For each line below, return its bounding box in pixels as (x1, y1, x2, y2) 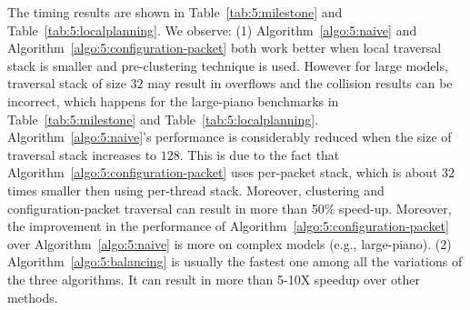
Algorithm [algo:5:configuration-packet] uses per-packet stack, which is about (7, 163, 438, 182)
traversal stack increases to (7, 145, 157, 164)
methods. (7, 287, 58, 306)
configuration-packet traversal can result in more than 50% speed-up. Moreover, (7, 198, 452, 217)
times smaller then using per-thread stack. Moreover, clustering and (7, 180, 385, 199)
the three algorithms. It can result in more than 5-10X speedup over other (7, 269, 420, 288)
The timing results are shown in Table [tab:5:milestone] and (7, 3, 343, 21)
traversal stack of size (7, 74, 126, 93)
